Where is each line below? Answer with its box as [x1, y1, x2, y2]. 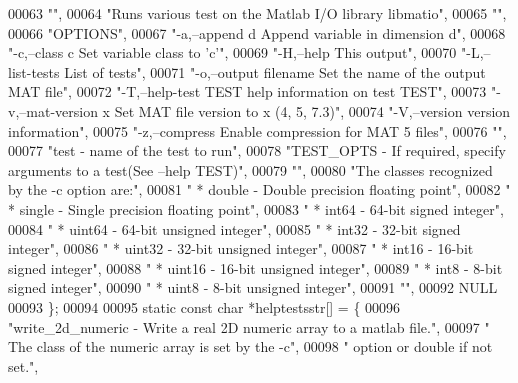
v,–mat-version [8, 100, 98, 121]
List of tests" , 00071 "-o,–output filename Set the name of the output [64, 61, 486, 82]
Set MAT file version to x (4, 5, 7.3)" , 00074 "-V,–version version [114, 100, 511, 121]
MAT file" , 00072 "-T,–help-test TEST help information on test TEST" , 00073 [8, 81, 487, 102]
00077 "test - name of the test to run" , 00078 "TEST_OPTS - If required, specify [8, 140, 506, 161]
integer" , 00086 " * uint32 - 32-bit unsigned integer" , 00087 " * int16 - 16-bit [8, 238, 474, 259]
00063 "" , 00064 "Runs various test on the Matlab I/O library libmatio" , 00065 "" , [8, 3, 507, 23]
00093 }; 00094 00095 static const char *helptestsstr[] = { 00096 [8, 296, 401, 317]
